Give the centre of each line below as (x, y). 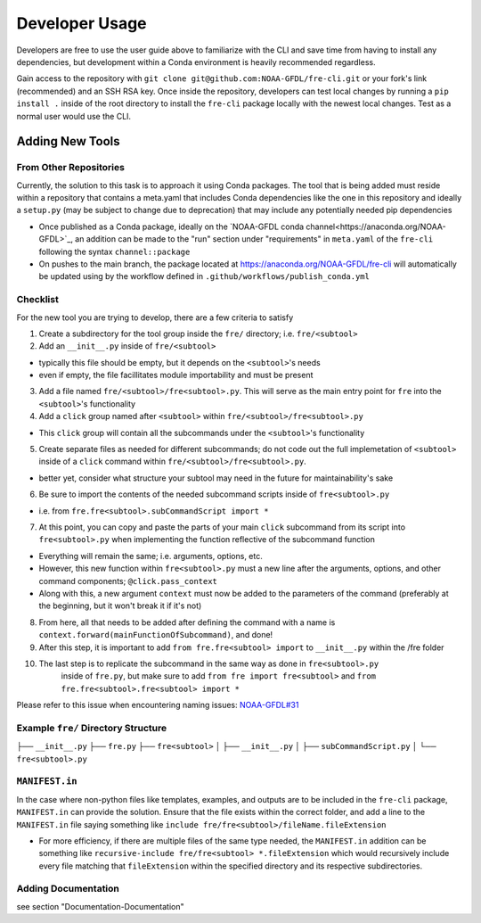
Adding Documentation (68, 889)
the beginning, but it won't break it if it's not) (120, 606)
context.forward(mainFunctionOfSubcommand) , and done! (156, 635)
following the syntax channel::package (114, 251)
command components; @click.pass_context (128, 581)
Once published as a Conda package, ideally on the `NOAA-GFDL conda (171, 227)
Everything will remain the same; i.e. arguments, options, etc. (151, 556)
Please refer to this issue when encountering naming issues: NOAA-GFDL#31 (158, 705)
